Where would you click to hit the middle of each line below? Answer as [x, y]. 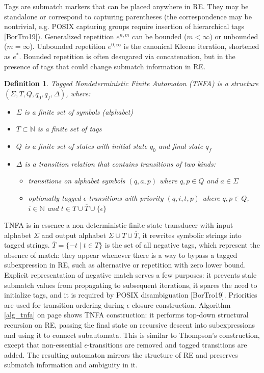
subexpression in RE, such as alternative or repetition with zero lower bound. [125, 265]
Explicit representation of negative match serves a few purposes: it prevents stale [130, 275]
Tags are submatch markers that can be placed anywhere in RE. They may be [126, 6]
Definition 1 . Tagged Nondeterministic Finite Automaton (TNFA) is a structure [131, 83]
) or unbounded [234, 36]
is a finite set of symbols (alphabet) [79, 111]
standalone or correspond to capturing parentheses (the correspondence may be [128, 16]
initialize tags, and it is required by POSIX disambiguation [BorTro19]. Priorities [131, 295]
